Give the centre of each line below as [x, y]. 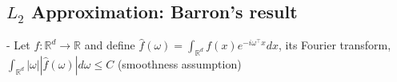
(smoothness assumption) [179, 64]
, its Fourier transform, [335, 45]
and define [110, 45]
